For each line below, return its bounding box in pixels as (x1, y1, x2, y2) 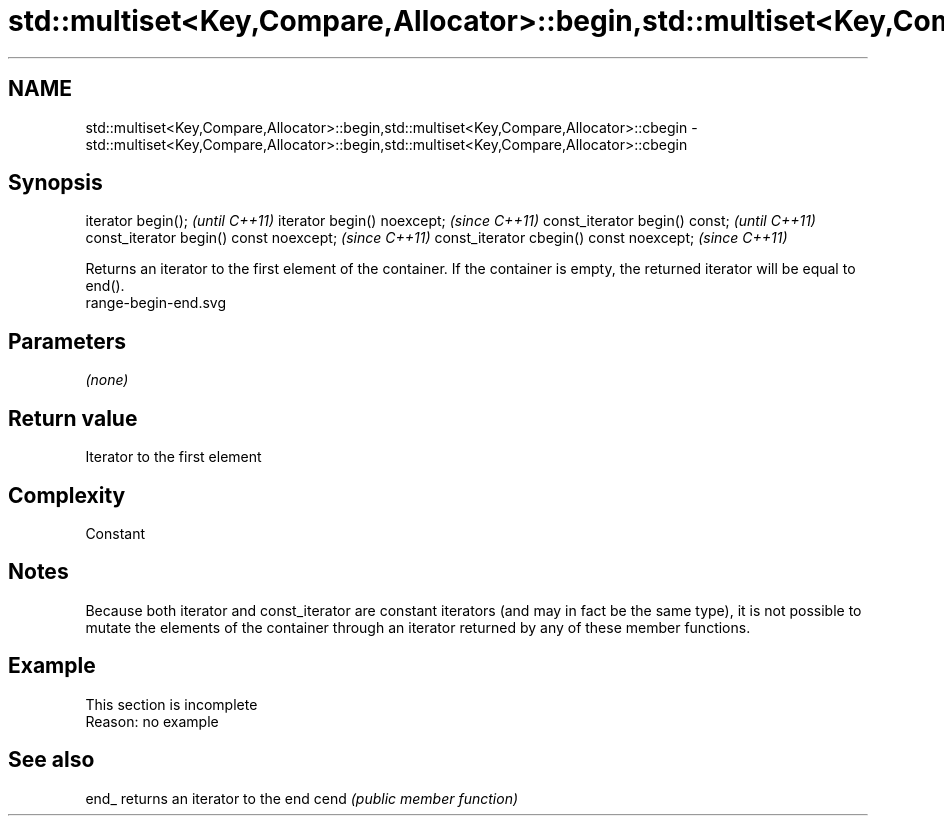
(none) (85, 371, 129, 389)
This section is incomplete (85, 695, 258, 713)
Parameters (8, 328, 126, 354)
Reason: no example (85, 712, 219, 730)
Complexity (8, 482, 126, 508)
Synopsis (8, 170, 103, 196)
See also (8, 747, 95, 773)
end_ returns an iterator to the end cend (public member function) (85, 789, 519, 807)
